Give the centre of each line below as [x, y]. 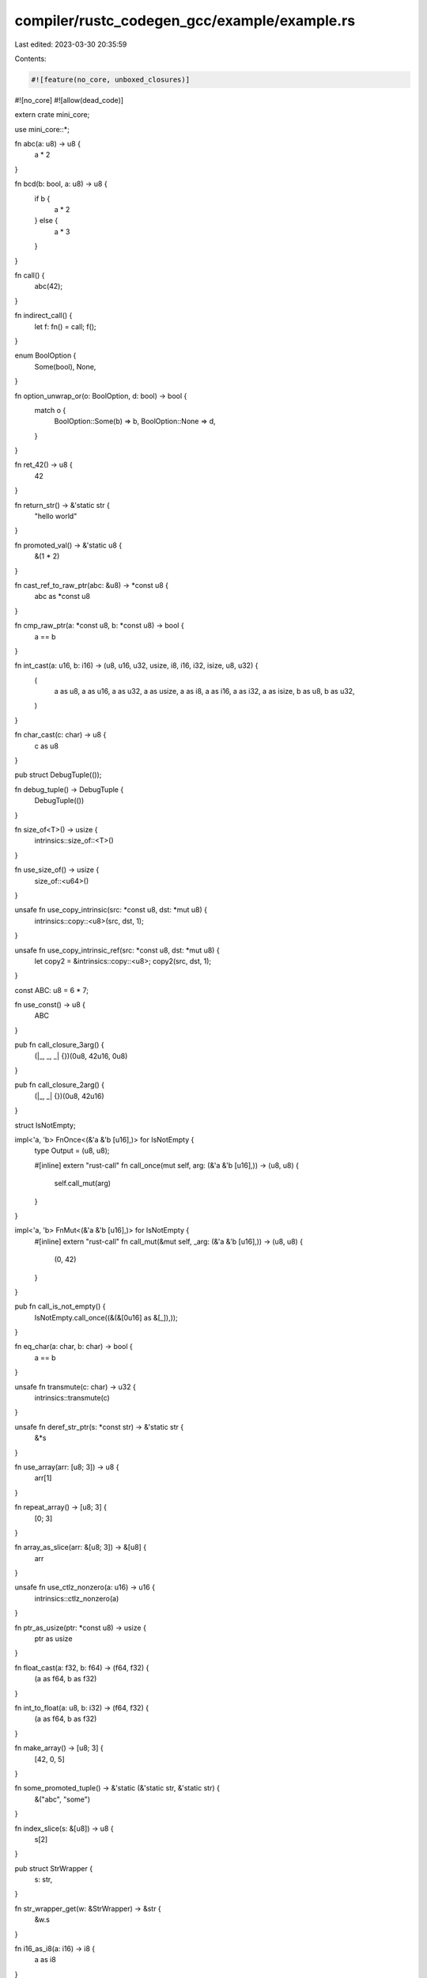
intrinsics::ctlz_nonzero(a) [77, 1598]
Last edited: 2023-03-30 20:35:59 [71, 44]
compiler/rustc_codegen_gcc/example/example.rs [185, 21]
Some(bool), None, [65, 366]
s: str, [43, 1880]
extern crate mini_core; [52, 115]
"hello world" [56, 516]
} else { [46, 221]
